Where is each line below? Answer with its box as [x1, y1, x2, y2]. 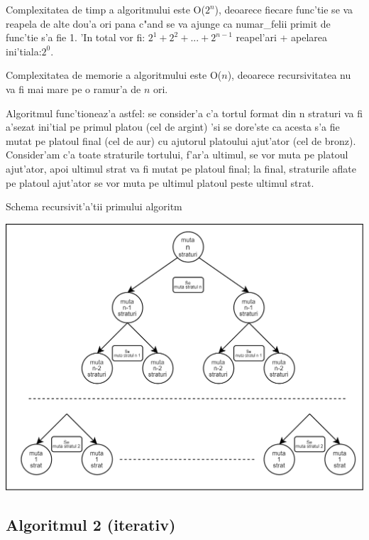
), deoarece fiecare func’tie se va [214, 2, 353, 16]
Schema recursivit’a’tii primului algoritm [6, 199, 182, 214]
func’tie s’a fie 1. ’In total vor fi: [6, 30, 145, 45]
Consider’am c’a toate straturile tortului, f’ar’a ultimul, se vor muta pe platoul [6, 147, 348, 162]
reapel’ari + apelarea [236, 30, 328, 45]
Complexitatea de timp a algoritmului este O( [6, 2, 205, 16]
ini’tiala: [6, 43, 42, 58]
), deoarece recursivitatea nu [227, 67, 351, 82]
